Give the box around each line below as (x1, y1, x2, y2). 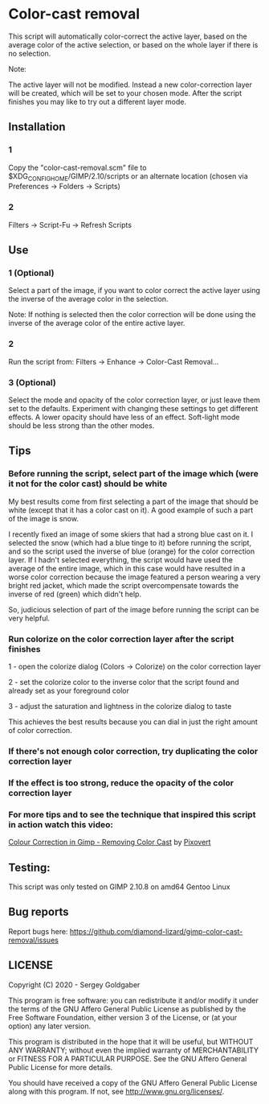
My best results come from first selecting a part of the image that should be (8, 496, 259, 506)
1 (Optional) (8, 267, 55, 278)
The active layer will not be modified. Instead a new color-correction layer (8, 80, 253, 89)
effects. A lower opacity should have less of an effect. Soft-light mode (8, 412, 240, 422)
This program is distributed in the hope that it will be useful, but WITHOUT (8, 1036, 254, 1046)
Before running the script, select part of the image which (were (8, 468, 259, 480)
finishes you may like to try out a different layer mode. (8, 97, 187, 106)
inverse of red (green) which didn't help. (8, 589, 142, 599)
